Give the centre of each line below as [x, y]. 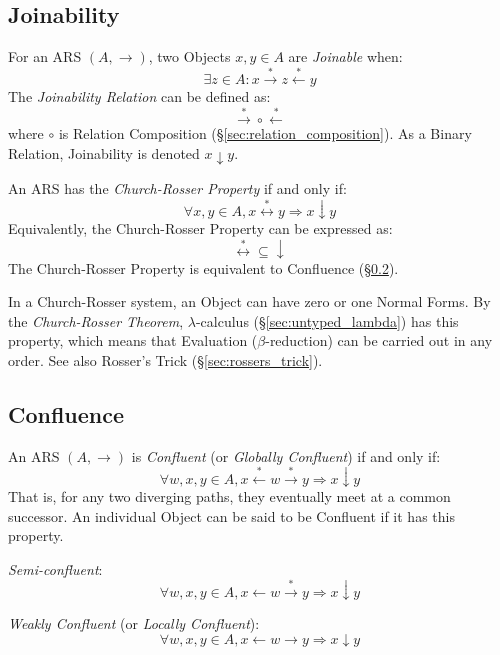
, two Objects [189, 56]
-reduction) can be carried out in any [379, 340]
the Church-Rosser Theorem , [96, 320]
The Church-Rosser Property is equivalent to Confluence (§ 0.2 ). [203, 267]
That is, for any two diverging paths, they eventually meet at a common [229, 496]
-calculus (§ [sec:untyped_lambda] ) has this [327, 320]
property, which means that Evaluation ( [133, 340]
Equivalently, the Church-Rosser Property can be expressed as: [200, 228]
